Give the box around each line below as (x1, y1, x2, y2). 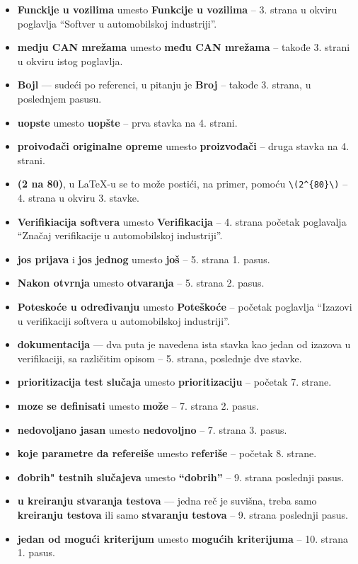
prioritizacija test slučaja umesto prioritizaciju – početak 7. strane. (17, 374, 332, 389)
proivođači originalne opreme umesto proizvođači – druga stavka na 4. (17, 139, 350, 154)
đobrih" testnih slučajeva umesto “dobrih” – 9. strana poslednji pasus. (17, 469, 345, 484)
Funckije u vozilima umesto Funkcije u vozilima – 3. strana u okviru (17, 2, 337, 16)
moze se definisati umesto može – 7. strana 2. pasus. (17, 398, 259, 413)
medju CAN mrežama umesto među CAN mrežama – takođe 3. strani (17, 40, 350, 54)
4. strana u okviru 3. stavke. (17, 190, 139, 205)
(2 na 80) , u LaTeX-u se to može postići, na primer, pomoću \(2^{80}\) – (17, 176, 348, 191)
